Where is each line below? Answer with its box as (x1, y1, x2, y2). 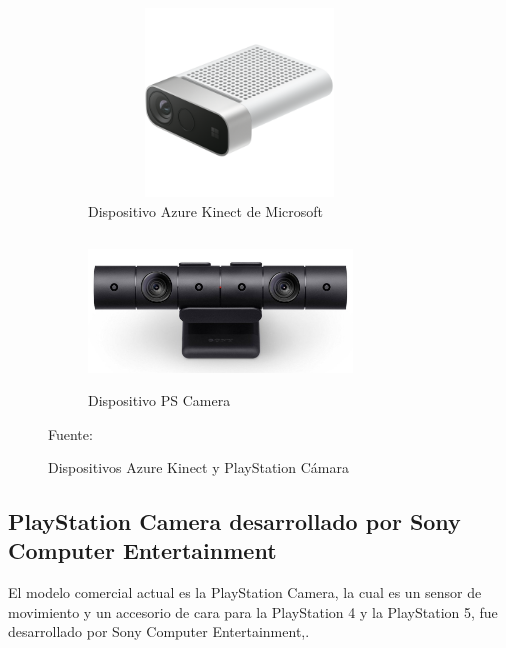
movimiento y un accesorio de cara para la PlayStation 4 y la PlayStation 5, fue (8, 601, 498, 622)
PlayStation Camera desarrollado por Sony (8, 506, 461, 537)
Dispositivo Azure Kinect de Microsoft (88, 200, 324, 221)
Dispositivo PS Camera (88, 389, 231, 410)
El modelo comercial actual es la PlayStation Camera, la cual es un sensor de (8, 582, 482, 603)
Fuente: (48, 423, 93, 444)
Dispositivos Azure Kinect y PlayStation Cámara (48, 457, 349, 478)
